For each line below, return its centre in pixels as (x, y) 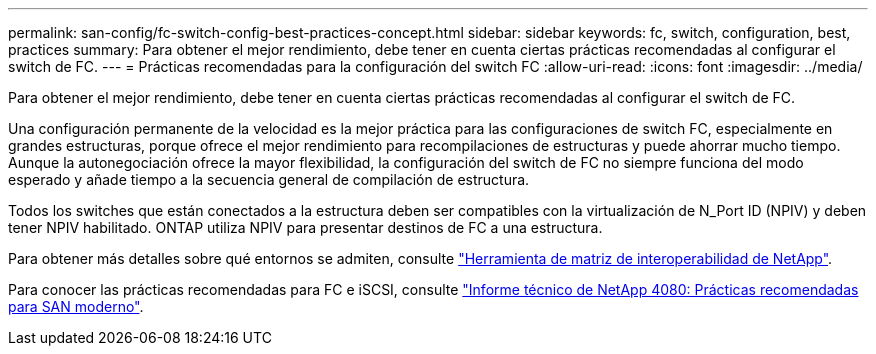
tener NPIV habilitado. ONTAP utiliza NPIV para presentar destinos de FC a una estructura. (305, 227)
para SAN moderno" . (76, 306)
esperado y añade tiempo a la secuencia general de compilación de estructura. (269, 179)
